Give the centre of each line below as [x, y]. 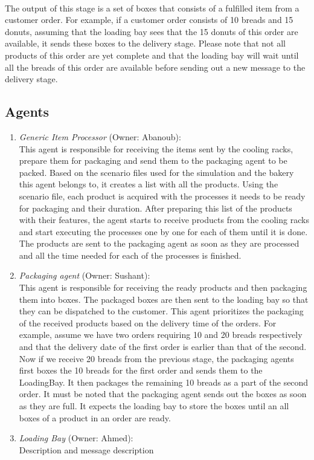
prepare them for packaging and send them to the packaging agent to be [153, 160]
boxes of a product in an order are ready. [95, 417]
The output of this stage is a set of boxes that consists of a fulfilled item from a [152, 8]
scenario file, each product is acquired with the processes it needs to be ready [162, 196]
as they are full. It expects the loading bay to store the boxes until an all [154, 406]
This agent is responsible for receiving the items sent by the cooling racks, [156, 148]
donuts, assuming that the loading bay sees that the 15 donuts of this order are [152, 31]
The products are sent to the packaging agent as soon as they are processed [159, 243]
